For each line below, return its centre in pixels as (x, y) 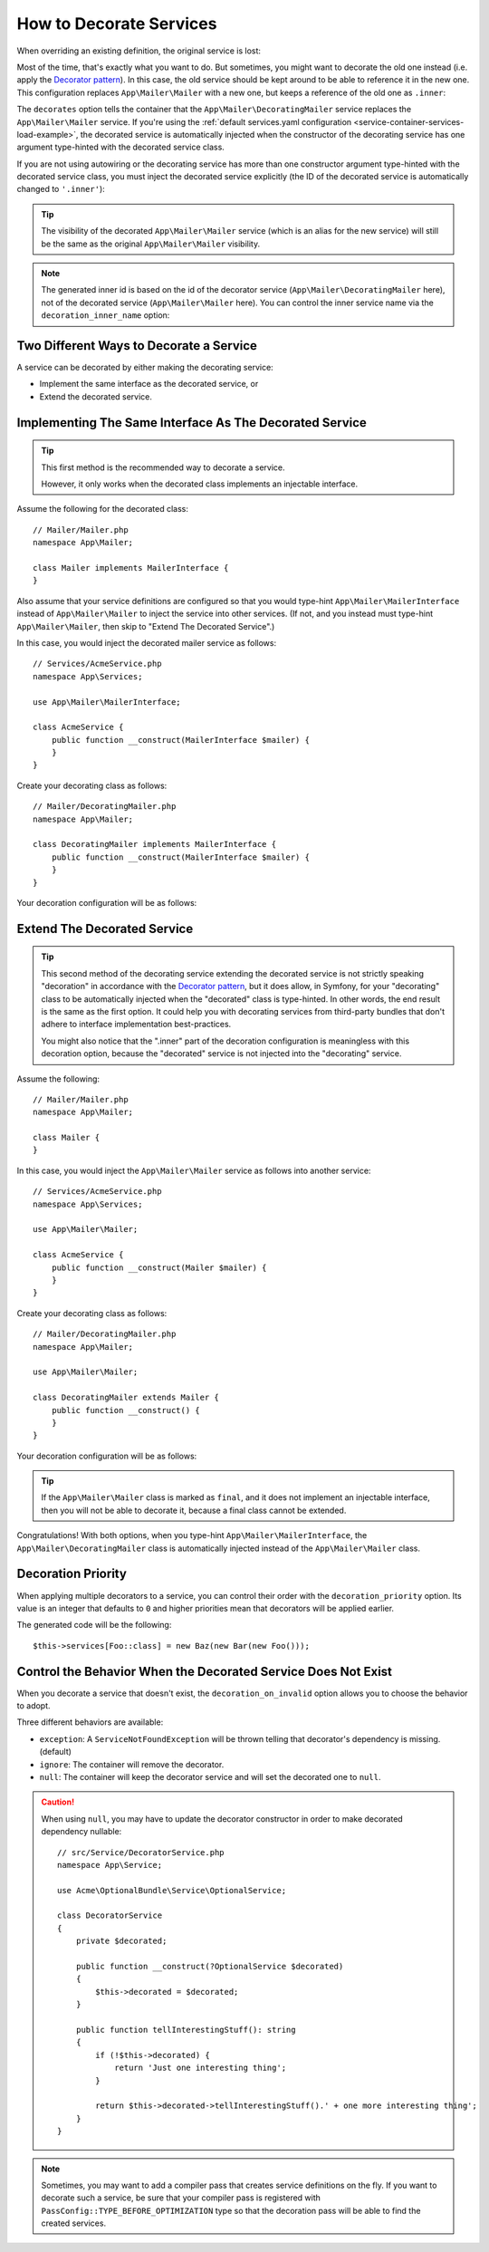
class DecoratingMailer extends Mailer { (126, 1398)
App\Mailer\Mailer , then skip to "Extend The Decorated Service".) (146, 626)
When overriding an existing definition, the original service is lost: (139, 51)
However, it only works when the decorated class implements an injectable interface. (199, 484)
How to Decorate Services (117, 24)
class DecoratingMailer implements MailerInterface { (154, 844)
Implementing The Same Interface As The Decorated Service (192, 423)
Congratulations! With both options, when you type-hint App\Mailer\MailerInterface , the (192, 1535)
